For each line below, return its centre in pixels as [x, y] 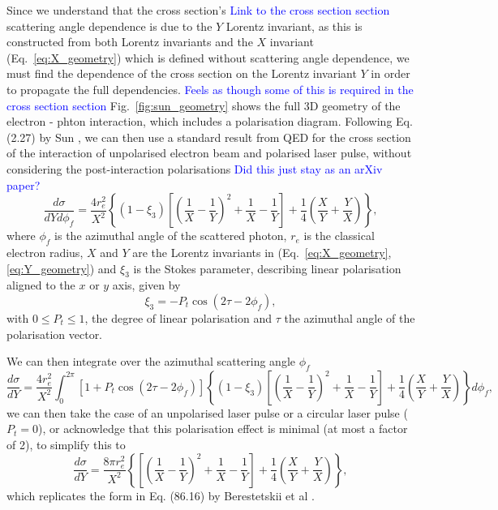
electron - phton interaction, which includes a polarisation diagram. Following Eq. [210, 121]
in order [391, 73]
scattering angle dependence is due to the [109, 26]
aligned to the [41, 285]
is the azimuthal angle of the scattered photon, [171, 236]
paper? [24, 184]
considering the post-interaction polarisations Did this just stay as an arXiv [195, 168]
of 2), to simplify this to [66, 445]
